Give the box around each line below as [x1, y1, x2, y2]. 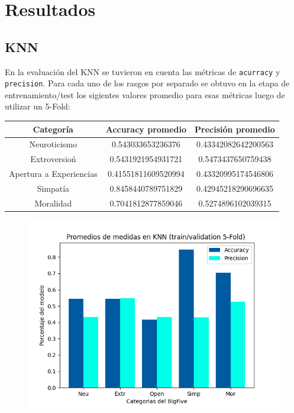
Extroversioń [30, 153, 76, 165]
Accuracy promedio [105, 122, 187, 135]
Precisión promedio [195, 122, 275, 135]
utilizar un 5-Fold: [5, 100, 70, 112]
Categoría [33, 122, 73, 135]
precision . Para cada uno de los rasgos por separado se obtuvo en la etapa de [5, 77, 290, 89]
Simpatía [37, 182, 70, 194]
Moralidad [34, 196, 72, 209]
